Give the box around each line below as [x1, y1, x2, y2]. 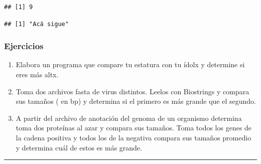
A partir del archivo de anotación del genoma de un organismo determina [16, 112, 242, 123]
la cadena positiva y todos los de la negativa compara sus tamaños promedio [16, 132, 251, 142]
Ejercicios [4, 40, 44, 52]
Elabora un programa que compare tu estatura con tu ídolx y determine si [16, 59, 245, 70]
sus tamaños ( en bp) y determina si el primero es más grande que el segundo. [16, 96, 256, 106]
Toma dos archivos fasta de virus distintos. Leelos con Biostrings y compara [16, 86, 249, 96]
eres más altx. [16, 69, 59, 79]
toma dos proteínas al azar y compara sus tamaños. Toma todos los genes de [16, 122, 252, 133]
